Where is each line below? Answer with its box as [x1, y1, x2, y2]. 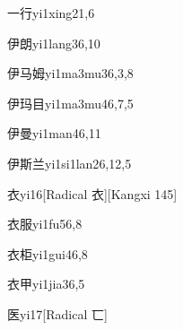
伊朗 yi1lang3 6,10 [7, 33, 100, 52]
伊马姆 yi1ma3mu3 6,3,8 [7, 64, 134, 82]
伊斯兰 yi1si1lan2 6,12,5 [7, 153, 132, 172]
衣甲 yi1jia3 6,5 [7, 274, 85, 293]
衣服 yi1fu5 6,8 [7, 214, 83, 233]
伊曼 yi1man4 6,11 [7, 124, 101, 143]
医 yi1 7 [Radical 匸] [7, 304, 108, 323]
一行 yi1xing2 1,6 [7, 4, 95, 22]
